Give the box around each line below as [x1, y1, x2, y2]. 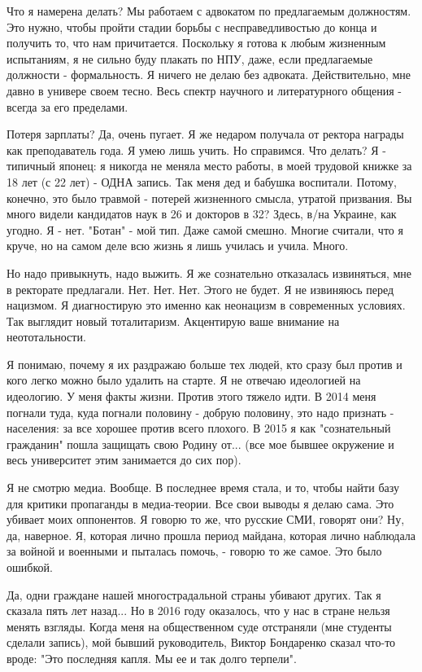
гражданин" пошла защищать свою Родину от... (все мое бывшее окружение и [7, 435, 394, 452]
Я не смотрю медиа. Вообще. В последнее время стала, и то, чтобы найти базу [7, 479, 399, 496]
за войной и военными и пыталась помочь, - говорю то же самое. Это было [7, 542, 382, 560]
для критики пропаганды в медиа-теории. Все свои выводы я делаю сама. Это [7, 494, 394, 512]
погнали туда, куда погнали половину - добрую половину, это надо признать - [7, 403, 394, 420]
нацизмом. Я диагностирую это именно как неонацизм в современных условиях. [7, 296, 406, 314]
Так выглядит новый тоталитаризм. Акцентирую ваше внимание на [7, 312, 340, 329]
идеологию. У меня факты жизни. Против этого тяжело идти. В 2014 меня [7, 388, 376, 405]
